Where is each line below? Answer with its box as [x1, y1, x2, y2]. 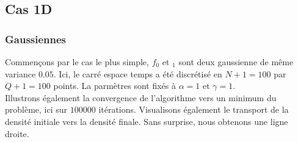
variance [5, 67, 36, 80]
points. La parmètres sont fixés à [53, 79, 176, 92]
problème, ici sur [5, 103, 68, 116]
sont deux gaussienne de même [178, 55, 294, 68]
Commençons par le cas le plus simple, [5, 55, 149, 68]
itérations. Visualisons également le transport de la [98, 103, 289, 116]
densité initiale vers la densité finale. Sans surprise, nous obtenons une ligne [5, 115, 288, 127]
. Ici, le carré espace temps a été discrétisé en [53, 67, 222, 80]
